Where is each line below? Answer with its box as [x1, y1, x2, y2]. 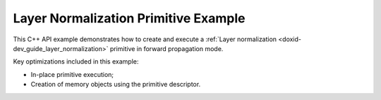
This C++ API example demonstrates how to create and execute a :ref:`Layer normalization [13, 35, 277, 43]
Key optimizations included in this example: [13, 57, 139, 66]
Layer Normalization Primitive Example [13, 10, 246, 26]
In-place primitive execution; [30, 70, 114, 78]
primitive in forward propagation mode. [109, 44, 224, 52]
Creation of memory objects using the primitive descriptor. [30, 80, 201, 89]
